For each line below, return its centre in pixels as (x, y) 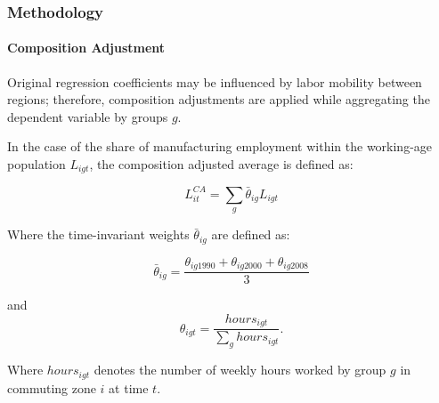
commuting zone (52, 387)
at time (129, 387)
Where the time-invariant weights (98, 234)
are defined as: (251, 234)
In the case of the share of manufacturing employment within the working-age (220, 146)
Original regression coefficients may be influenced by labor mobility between (215, 81)
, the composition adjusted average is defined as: (221, 164)
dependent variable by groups (88, 116)
